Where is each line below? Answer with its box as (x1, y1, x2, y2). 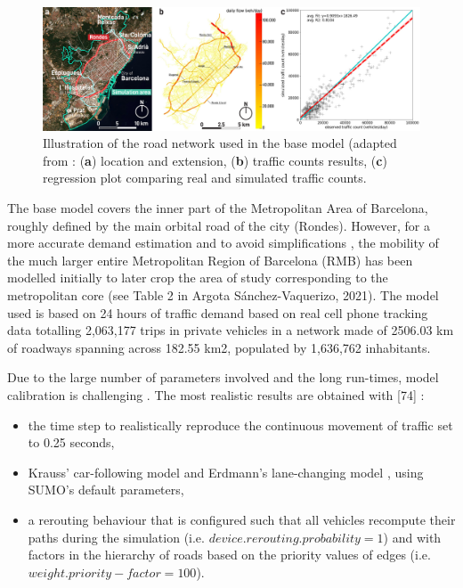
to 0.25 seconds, (28, 433, 115, 452)
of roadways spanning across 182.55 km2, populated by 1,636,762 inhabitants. (7, 338, 431, 356)
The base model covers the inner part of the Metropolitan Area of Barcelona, (7, 199, 428, 217)
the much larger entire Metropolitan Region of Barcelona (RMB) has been (7, 250, 413, 269)
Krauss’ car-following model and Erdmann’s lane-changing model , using (28, 462, 424, 481)
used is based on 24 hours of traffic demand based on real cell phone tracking (7, 303, 428, 322)
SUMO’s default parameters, (28, 480, 184, 499)
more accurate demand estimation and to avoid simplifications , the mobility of (7, 233, 439, 252)
